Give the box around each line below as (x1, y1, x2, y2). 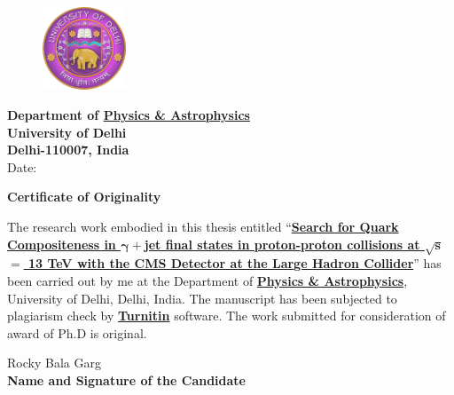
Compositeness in (7, 234, 116, 253)
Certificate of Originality (7, 187, 161, 206)
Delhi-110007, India (7, 140, 129, 159)
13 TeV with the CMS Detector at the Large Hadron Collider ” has (28, 254, 442, 273)
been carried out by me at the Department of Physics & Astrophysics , (7, 272, 408, 289)
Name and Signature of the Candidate (7, 370, 246, 389)
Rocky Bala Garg (7, 353, 101, 372)
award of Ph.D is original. (7, 323, 147, 342)
